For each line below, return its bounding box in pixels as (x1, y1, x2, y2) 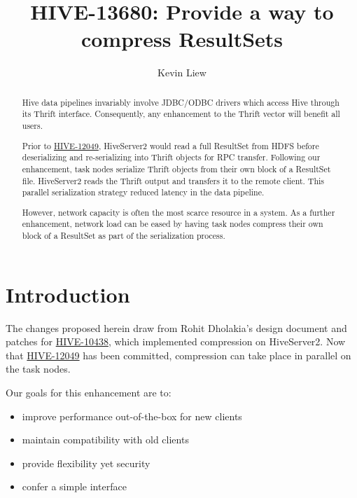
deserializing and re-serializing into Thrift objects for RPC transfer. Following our (22, 151, 321, 163)
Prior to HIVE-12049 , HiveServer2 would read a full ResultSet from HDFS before (22, 139, 319, 151)
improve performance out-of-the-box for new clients (22, 408, 242, 423)
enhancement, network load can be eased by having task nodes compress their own (22, 218, 323, 230)
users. (22, 120, 43, 132)
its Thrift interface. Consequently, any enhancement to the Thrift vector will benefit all (22, 108, 340, 120)
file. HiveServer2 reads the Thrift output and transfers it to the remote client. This (22, 174, 324, 186)
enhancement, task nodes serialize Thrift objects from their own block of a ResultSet (22, 162, 331, 174)
